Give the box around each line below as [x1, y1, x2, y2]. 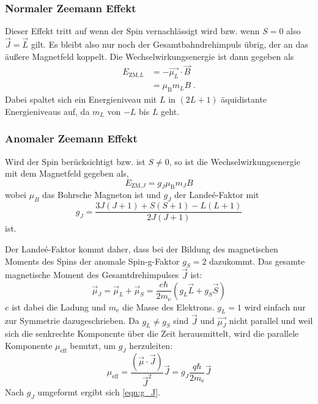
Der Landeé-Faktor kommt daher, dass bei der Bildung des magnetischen [5, 242, 278, 255]
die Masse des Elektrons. [122, 300, 215, 313]
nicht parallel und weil [229, 314, 313, 327]
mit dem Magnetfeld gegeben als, [5, 167, 129, 180]
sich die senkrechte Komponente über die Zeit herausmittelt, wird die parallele [5, 327, 299, 340]
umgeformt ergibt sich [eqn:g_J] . [37, 386, 160, 398]
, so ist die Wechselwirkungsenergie [169, 155, 300, 167]
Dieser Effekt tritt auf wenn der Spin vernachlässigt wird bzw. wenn [5, 24, 260, 37]
